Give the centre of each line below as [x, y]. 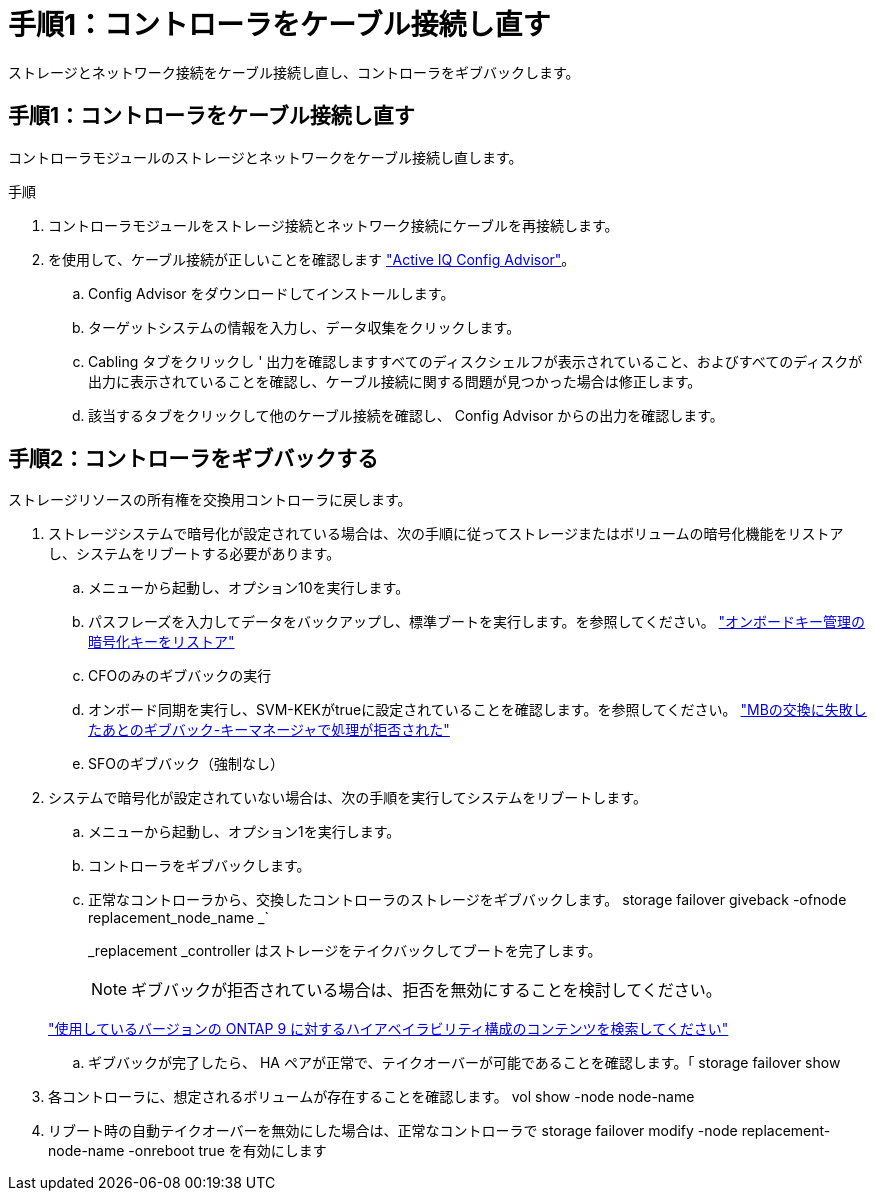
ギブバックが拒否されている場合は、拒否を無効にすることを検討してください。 [426, 990]
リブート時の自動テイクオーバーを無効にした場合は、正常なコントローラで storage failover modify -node [393, 1131]
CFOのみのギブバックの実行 [180, 676]
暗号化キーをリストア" [161, 642]
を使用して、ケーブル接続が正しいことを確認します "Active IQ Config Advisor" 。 [312, 259]
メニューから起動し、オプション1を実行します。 [244, 832]
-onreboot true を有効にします [227, 1151]
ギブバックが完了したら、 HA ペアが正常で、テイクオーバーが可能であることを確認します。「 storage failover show [464, 1063]
